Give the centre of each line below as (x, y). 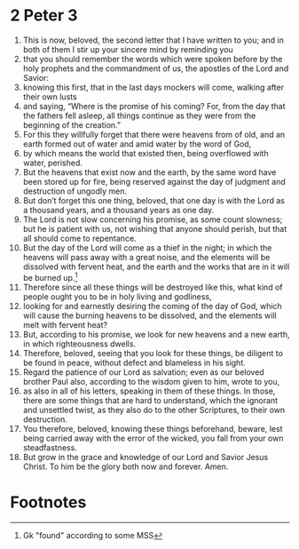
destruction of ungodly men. (75, 191)
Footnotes (48, 502)
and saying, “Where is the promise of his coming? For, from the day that (154, 106)
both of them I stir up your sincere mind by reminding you (128, 49)
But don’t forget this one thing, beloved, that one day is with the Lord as (153, 200)
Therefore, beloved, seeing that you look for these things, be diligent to (153, 353)
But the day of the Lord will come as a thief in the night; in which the (147, 247)
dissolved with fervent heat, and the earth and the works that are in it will (156, 267)
